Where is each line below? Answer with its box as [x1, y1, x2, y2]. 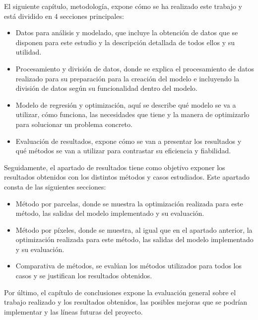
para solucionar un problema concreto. [15, 119, 132, 129]
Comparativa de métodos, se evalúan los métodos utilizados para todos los [15, 260, 242, 271]
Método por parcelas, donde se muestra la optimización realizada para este [15, 198, 243, 208]
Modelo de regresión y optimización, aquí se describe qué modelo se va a [15, 99, 236, 110]
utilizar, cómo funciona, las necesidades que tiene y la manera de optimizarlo [15, 109, 250, 120]
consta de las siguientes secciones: [4, 181, 106, 192]
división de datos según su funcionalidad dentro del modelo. [15, 83, 197, 93]
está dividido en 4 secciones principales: [4, 10, 124, 21]
